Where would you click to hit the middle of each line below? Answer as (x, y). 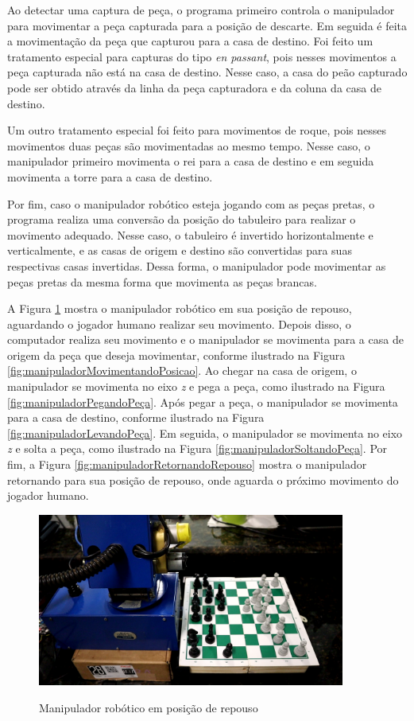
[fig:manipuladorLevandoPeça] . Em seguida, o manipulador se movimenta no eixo (205, 433)
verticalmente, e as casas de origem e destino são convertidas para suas (180, 250)
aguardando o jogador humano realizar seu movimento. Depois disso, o (179, 323)
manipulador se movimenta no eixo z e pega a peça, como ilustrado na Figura (196, 386)
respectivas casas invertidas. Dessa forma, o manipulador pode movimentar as (197, 265)
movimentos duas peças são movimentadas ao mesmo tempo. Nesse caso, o (189, 145)
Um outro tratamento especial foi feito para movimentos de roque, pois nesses (197, 130)
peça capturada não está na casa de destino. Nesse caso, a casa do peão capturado (207, 72)
